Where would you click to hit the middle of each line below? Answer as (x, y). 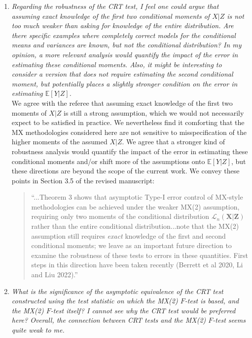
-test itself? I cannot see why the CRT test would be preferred (143, 310)
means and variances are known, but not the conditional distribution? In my (126, 45)
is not (235, 16)
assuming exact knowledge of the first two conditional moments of (111, 16)
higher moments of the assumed (59, 142)
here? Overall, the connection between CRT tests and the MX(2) (109, 320)
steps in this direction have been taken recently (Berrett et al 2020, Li (137, 265)
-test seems (229, 320)
